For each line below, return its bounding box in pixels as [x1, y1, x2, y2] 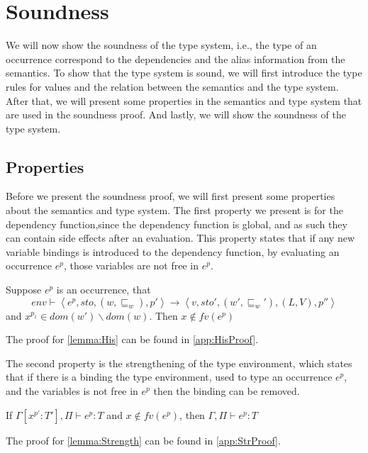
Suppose [6, 282, 42, 297]
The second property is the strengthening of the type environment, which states [6, 355, 352, 370]
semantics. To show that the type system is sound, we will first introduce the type [6, 65, 362, 80]
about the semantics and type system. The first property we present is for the [6, 203, 343, 218]
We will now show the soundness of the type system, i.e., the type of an [6, 38, 317, 52]
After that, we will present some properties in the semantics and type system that [6, 93, 362, 108]
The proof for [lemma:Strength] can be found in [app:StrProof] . [6, 432, 281, 447]
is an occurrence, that [56, 282, 151, 297]
